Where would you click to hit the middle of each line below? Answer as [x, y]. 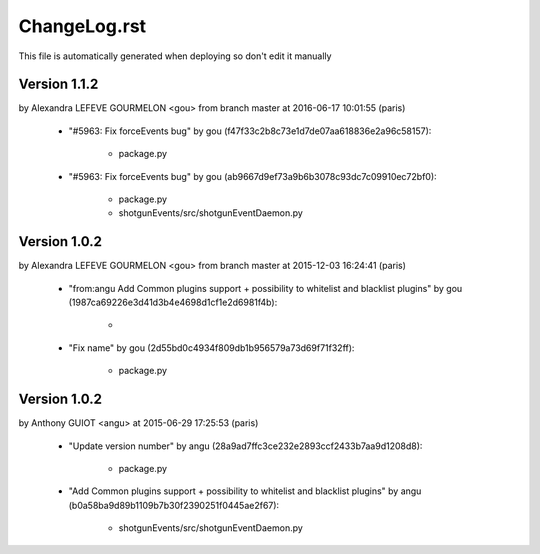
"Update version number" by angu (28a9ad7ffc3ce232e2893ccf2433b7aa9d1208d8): [245, 446]
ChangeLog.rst [82, 26]
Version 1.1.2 [58, 84]
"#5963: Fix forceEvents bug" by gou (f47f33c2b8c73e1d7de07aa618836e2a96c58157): [250, 131]
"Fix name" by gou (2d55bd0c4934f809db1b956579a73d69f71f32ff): [211, 347]
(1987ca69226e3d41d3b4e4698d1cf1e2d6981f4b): [173, 302]
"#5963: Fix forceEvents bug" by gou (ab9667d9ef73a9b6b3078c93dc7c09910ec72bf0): [252, 176]
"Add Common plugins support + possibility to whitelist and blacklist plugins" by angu [245, 491]
